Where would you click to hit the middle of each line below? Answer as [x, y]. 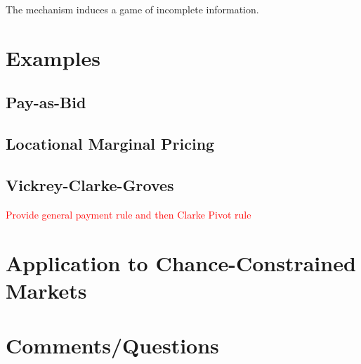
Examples [53, 57]
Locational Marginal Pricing [110, 144]
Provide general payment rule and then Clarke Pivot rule [129, 214]
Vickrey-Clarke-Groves [90, 184]
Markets [46, 290]
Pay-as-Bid [46, 102]
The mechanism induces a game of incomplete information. [132, 9]
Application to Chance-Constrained [181, 262]
